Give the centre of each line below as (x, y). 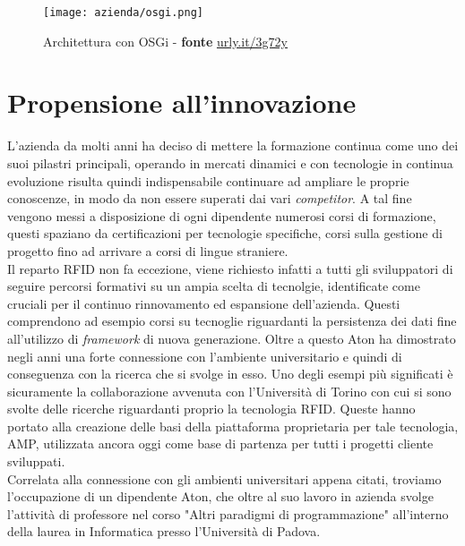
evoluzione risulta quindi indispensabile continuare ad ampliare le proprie (208, 180)
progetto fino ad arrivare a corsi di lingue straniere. (148, 250)
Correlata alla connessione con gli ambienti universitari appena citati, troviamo (224, 478)
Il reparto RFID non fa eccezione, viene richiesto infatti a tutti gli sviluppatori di (230, 268)
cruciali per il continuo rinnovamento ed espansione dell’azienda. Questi (204, 303)
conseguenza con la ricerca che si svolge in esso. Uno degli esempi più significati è (230, 374)
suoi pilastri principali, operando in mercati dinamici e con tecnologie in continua (230, 162)
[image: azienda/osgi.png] (123, 13)
